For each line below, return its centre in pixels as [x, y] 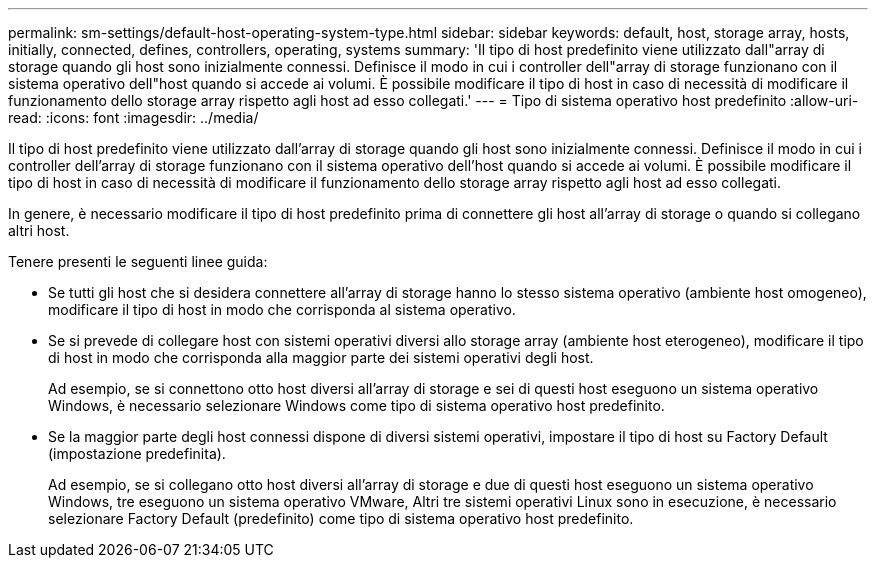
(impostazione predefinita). [137, 453]
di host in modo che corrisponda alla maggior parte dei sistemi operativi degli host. [321, 357]
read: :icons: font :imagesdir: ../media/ [133, 117]
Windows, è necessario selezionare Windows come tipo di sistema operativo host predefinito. [356, 405]
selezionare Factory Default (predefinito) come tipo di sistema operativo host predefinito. [341, 518]
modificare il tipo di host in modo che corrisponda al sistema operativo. [282, 309]
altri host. [39, 230]
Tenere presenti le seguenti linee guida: [138, 261]
